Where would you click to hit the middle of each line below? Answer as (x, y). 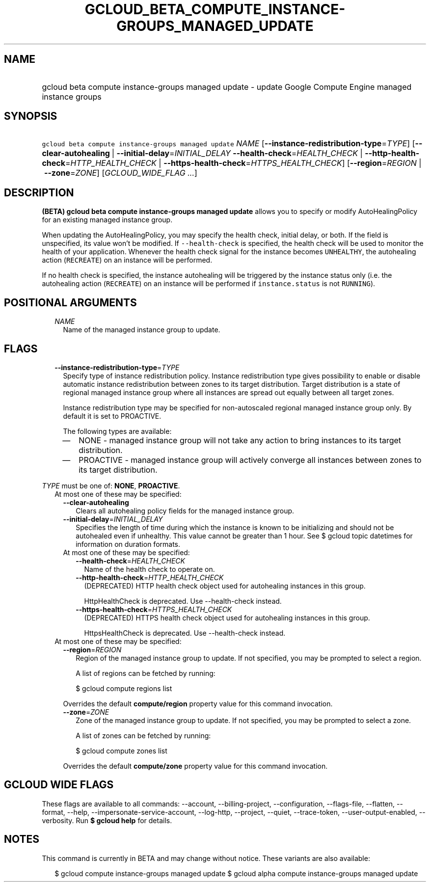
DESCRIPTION (39, 192)
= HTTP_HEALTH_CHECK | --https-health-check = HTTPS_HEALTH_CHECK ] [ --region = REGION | (243, 163)
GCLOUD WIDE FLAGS (59, 785)
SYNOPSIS (31, 116)
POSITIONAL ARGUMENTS (70, 302)
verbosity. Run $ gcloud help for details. (107, 820)
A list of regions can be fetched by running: (146, 673)
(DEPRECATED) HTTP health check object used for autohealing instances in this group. (225, 586)
